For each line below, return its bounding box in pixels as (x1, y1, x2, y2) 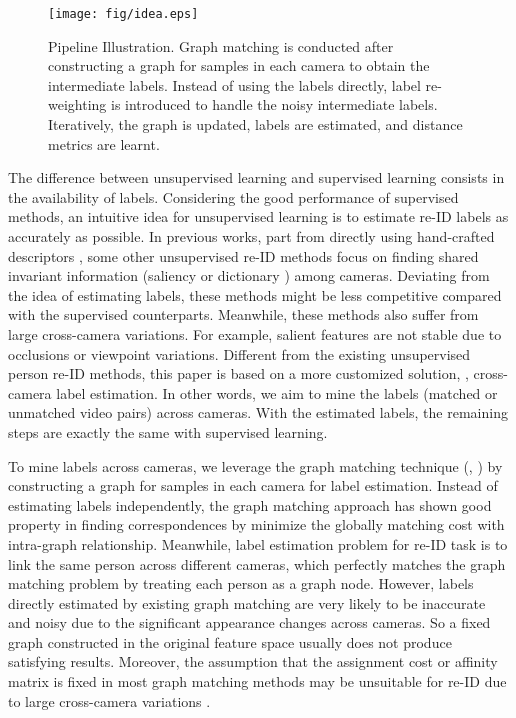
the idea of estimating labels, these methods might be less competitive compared (8, 284, 502, 305)
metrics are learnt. (48, 133, 160, 154)
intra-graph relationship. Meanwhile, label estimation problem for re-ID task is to (8, 533, 508, 554)
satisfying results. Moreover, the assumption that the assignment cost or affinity (8, 651, 498, 672)
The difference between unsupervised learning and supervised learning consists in (8, 167, 505, 188)
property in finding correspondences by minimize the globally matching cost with (8, 514, 505, 535)
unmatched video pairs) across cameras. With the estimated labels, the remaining (8, 402, 508, 423)
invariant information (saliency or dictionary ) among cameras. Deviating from (8, 265, 490, 286)
